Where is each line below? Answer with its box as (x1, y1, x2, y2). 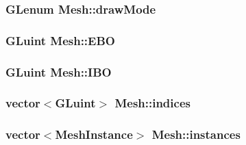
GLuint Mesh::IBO (5, 63, 112, 80)
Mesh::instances (151, 126, 241, 143)
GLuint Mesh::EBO (5, 31, 115, 49)
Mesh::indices (114, 94, 190, 111)
